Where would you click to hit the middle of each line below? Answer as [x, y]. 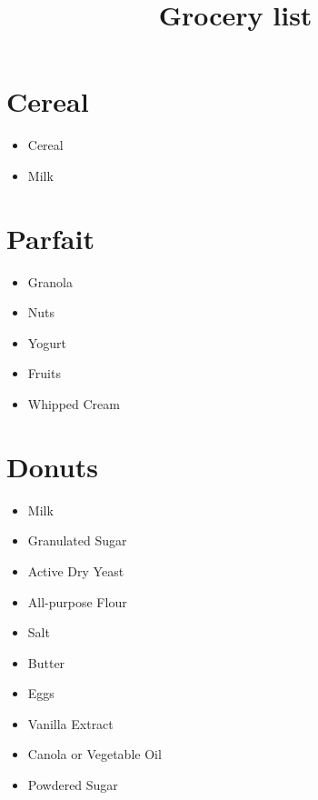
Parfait [50, 238]
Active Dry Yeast [76, 570]
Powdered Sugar [73, 785]
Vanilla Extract [70, 723]
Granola [50, 281]
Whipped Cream [74, 404]
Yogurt [47, 342]
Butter [46, 662]
